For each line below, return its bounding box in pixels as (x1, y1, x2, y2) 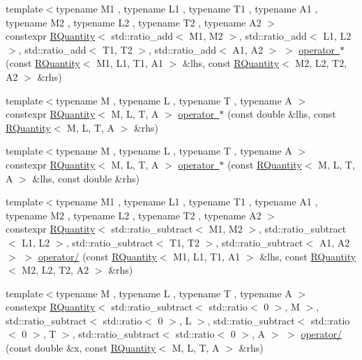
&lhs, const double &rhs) (32, 171, 139, 185)
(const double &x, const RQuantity (6, 341, 156, 355)
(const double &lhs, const (227, 107, 336, 121)
